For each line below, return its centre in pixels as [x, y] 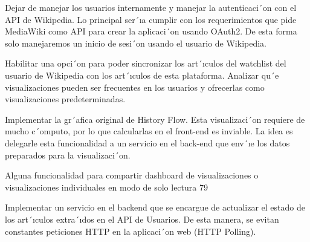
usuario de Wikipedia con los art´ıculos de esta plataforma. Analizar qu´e [142, 75]
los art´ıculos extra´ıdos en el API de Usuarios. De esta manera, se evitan [142, 219]
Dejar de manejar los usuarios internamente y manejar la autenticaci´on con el [151, 7]
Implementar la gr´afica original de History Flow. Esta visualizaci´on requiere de [155, 119]
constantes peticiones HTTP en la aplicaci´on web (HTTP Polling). [131, 231]
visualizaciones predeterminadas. [65, 99]
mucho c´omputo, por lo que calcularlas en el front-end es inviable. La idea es [149, 131]
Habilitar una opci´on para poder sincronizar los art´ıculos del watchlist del [146, 63]
